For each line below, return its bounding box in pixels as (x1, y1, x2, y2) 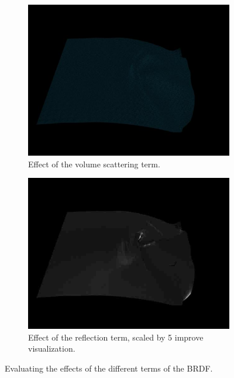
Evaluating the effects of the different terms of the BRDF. (5, 362, 213, 374)
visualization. (28, 342, 75, 355)
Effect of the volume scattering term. (28, 157, 160, 170)
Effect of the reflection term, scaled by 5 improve (28, 331, 204, 343)
